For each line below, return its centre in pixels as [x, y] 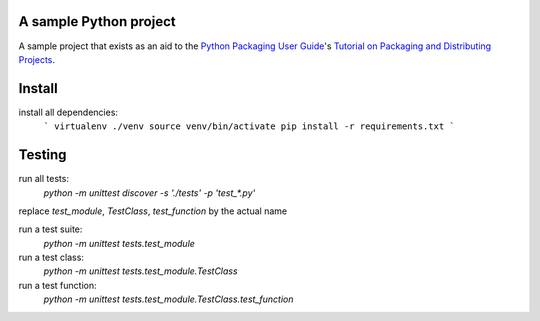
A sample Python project [97, 21]
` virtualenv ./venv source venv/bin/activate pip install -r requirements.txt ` [249, 126]
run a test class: [51, 257]
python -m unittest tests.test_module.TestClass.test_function [168, 299]
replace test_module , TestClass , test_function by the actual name [153, 211]
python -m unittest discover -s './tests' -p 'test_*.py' [149, 192]
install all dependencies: [68, 112]
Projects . [36, 59]
